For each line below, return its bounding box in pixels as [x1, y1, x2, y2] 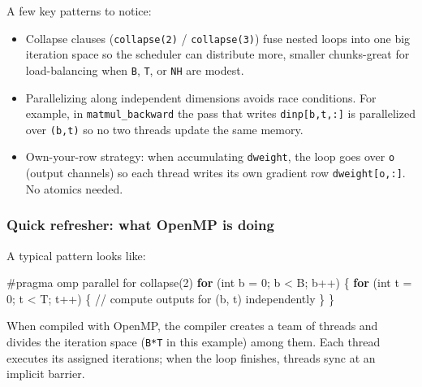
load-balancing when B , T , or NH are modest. [25, 61, 244, 78]
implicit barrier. [6, 365, 85, 382]
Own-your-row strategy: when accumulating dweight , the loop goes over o [25, 148, 395, 165]
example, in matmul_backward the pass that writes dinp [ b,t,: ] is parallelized [25, 105, 416, 122]
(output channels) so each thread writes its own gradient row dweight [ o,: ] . [25, 164, 406, 181]
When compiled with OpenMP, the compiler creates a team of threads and [6, 317, 378, 334]
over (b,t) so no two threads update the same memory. [25, 120, 304, 137]
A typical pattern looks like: [6, 246, 146, 263]
